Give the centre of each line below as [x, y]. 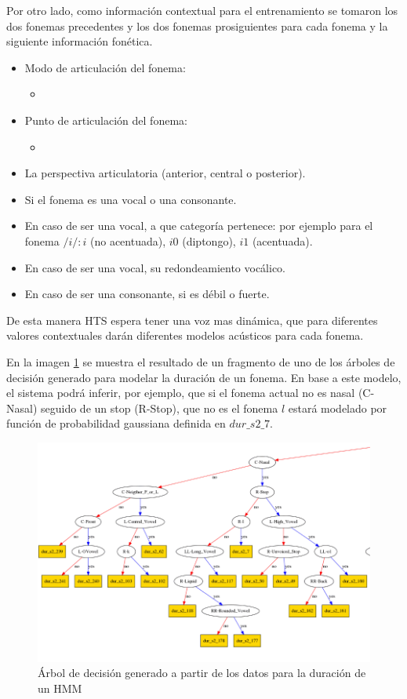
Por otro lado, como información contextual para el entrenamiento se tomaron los [202, 10]
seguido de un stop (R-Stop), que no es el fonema [160, 408]
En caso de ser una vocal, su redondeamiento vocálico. [155, 267]
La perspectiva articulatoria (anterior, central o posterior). [165, 173]
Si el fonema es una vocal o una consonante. [131, 199]
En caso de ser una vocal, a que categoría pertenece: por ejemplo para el [199, 226]
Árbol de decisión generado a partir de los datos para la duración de [202, 673]
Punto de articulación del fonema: [106, 120]
